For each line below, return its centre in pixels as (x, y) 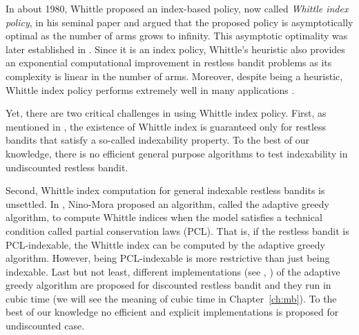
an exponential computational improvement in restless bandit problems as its (169, 63)
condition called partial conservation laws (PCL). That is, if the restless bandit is (177, 230)
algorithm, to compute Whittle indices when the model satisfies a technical (164, 217)
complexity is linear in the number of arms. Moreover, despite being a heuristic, (174, 76)
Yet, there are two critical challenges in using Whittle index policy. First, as (166, 113)
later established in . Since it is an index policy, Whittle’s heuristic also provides (175, 49)
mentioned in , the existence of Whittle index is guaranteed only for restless (166, 126)
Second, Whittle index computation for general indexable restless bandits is (165, 190)
